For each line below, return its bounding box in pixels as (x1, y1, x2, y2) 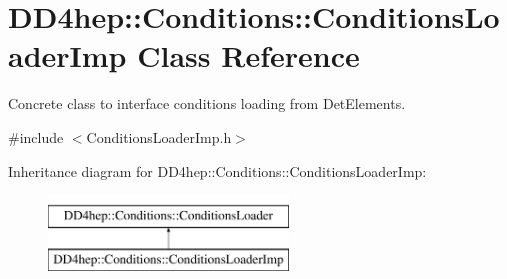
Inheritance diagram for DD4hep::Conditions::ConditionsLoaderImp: (8, 160, 427, 181)
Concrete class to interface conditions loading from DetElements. (8, 93, 406, 114)
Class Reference (137, 35, 360, 76)
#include (8, 126, 64, 147)
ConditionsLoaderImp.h (86, 126, 232, 147)
